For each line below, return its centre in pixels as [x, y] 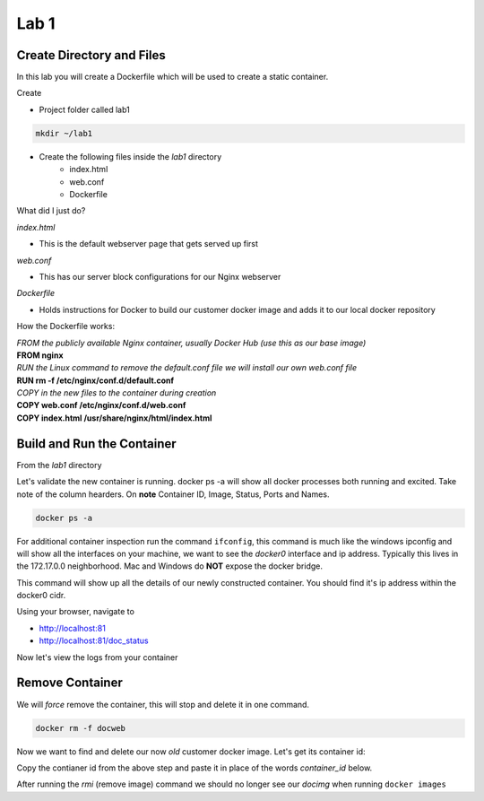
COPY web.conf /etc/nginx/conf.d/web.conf [101, 405]
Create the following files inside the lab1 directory [130, 156]
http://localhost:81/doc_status [94, 640]
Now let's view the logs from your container [97, 657]
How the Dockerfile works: [66, 326]
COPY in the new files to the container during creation [117, 393]
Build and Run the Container [96, 444]
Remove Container [69, 683]
